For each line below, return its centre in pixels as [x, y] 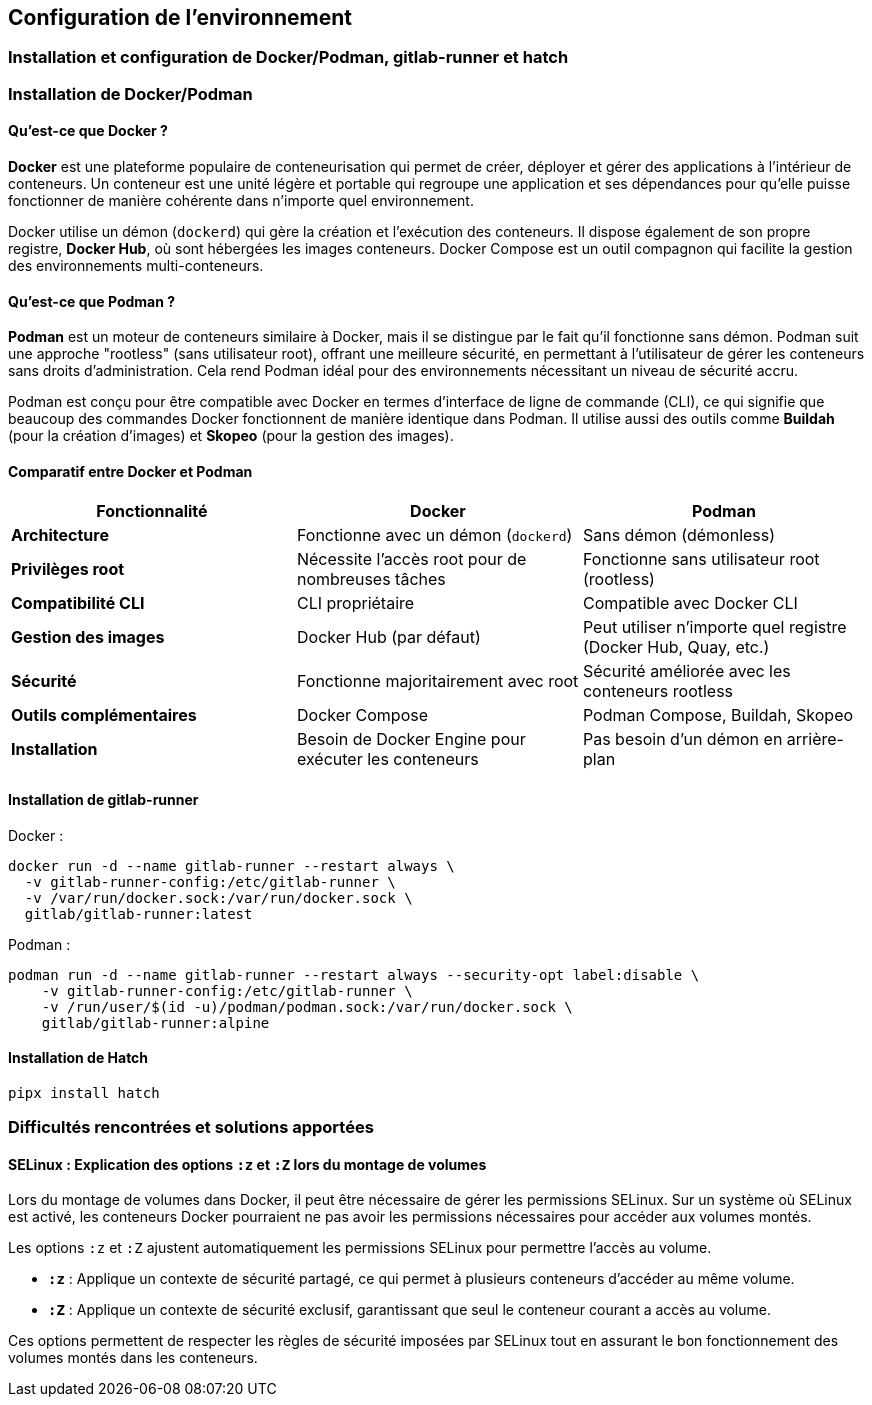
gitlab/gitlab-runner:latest [138, 913]
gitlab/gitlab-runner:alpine [155, 1022]
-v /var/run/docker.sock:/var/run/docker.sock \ [218, 897]
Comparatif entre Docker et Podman [130, 471]
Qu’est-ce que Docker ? [88, 131]
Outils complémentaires [104, 715]
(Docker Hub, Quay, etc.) [676, 647]
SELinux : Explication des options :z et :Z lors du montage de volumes [247, 1164]
